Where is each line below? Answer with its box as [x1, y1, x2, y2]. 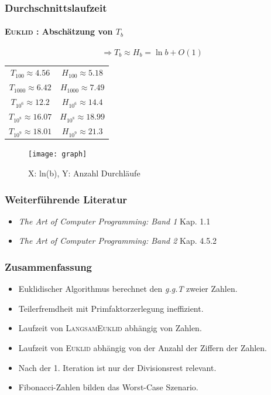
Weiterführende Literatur [5, 192, 128, 206]
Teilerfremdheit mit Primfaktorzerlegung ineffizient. [18, 302, 204, 314]
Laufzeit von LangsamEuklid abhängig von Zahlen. [18, 322, 202, 334]
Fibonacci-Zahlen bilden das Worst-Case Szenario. [18, 381, 198, 393]
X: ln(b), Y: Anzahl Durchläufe [28, 166, 140, 179]
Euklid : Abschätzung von [5, 25, 113, 38]
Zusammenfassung [5, 259, 92, 274]
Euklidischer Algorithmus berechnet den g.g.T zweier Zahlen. [18, 282, 238, 295]
